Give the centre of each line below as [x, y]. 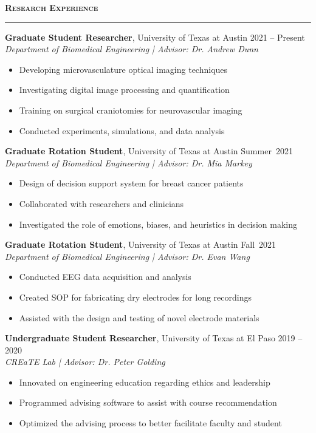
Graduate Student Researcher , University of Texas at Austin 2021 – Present [155, 37]
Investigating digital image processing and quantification [124, 90]
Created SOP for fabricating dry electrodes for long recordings [135, 297]
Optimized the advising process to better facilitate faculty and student [150, 423]
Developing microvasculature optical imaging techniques [123, 69]
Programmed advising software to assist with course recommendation [148, 402]
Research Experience [52, 7]
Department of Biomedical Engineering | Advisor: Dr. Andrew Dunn [132, 49]
